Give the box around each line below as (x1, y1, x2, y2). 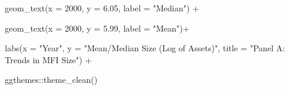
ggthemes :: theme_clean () (5, 73, 98, 86)
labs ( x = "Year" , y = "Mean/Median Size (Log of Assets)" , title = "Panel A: (5, 42, 285, 54)
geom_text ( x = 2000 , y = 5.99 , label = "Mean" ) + (5, 21, 189, 34)
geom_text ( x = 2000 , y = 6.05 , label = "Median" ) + (5, 2, 200, 14)
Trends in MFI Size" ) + (5, 53, 92, 66)
